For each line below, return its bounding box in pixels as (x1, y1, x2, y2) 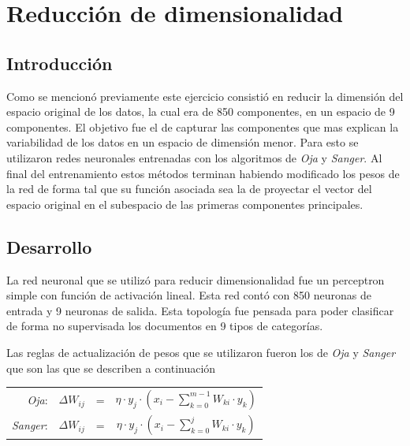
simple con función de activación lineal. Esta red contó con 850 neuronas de (6, 287, 371, 303)
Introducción (6, 50, 113, 75)
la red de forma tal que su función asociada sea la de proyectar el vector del (6, 180, 372, 197)
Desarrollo (6, 234, 92, 258)
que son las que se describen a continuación (6, 359, 216, 376)
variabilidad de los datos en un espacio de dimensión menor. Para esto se (6, 134, 359, 151)
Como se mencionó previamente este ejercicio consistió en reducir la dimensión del (6, 87, 404, 104)
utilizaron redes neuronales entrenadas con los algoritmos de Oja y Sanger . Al (6, 149, 382, 165)
